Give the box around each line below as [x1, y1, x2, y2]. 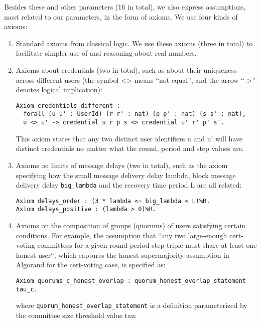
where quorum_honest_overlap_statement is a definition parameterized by [16, 300, 247, 310]
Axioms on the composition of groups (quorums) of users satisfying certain [16, 220, 246, 231]
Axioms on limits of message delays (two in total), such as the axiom [16, 159, 228, 170]
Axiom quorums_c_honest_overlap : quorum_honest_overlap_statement [16, 277, 246, 285]
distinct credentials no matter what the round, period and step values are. [16, 143, 244, 153]
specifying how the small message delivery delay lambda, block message [16, 170, 236, 180]
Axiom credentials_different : [16, 102, 120, 109]
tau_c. [16, 285, 38, 293]
